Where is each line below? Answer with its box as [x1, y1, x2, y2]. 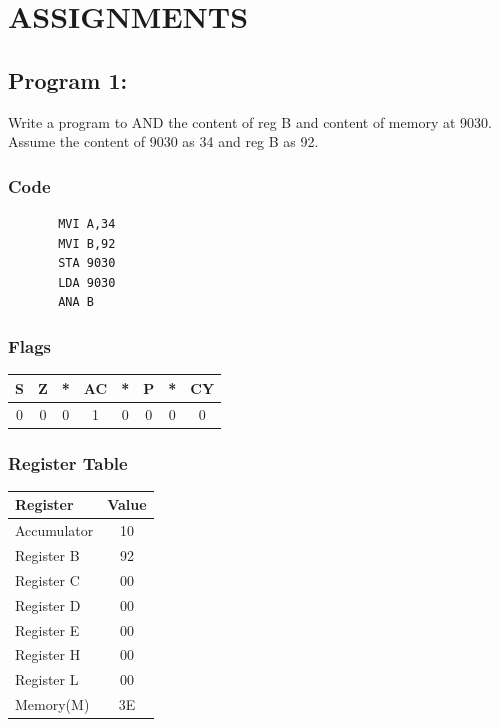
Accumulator [15, 520, 94, 541]
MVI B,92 [58, 236, 116, 251]
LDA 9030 [58, 275, 116, 290]
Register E [15, 619, 80, 640]
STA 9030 [58, 256, 116, 271]
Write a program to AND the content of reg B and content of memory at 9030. [8, 111, 492, 132]
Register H [15, 644, 81, 665]
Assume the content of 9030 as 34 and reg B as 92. [8, 131, 319, 152]
